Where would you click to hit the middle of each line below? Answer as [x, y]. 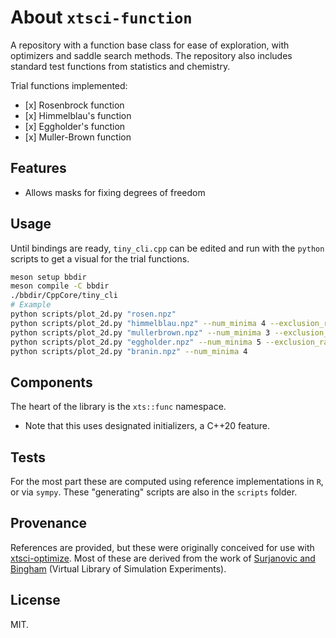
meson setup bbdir [48, 277]
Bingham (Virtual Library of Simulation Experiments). [118, 568]
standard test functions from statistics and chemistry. [120, 66]
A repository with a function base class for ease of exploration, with [150, 45]
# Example [31, 305]
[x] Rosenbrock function [74, 105]
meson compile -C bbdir [60, 286]
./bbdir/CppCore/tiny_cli [64, 296]
